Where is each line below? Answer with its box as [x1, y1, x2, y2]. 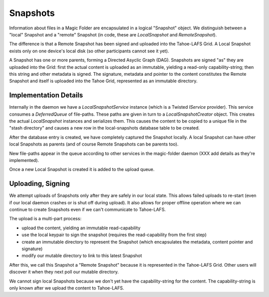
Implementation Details [9, 91, 83, 100]
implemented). [9, 157, 39, 163]
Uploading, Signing [9, 179, 70, 188]
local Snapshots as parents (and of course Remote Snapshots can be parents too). [9, 141, 179, 147]
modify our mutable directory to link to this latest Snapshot [21, 253, 142, 259]
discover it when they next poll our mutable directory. [9, 269, 119, 275]
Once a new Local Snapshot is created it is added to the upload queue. [9, 166, 155, 172]
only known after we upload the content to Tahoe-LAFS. [9, 285, 125, 291]
